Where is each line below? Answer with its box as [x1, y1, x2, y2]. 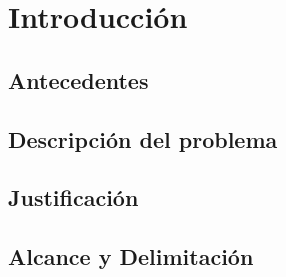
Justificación [8, 182, 139, 213]
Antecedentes [8, 64, 149, 95]
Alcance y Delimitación [8, 241, 254, 272]
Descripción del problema [8, 123, 278, 154]
